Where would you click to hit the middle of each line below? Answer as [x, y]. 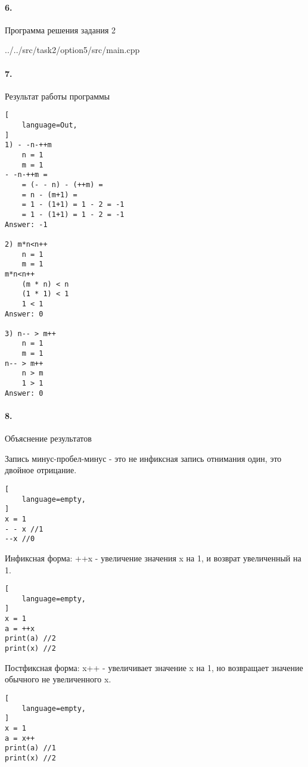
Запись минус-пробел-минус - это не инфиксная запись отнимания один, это [143, 458]
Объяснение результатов [48, 438]
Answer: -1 [26, 224]
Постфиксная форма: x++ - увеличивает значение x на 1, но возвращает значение [154, 667]
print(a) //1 [30, 748]
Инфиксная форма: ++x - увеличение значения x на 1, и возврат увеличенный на [153, 558]
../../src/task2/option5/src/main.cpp [72, 50]
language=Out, [49, 125]
